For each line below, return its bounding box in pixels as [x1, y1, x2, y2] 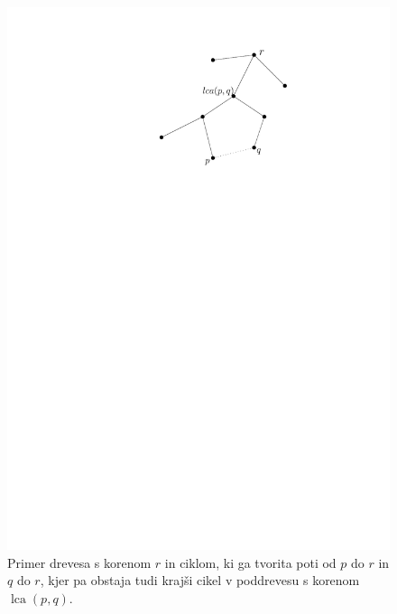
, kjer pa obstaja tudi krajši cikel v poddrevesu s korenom [40, 571, 360, 590]
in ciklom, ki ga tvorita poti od [164, 553, 337, 571]
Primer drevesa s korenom [7, 553, 152, 571]
